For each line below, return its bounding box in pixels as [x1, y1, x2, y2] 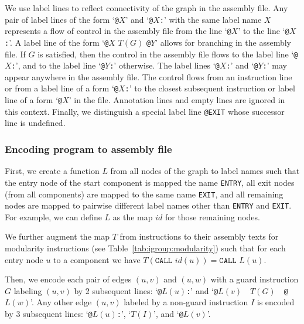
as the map [112, 210, 153, 223]
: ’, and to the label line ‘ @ [11, 59, 105, 71]
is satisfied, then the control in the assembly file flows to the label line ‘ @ [37, 47, 298, 60]
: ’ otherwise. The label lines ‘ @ [110, 59, 220, 71]
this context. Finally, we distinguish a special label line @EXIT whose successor [5, 105, 285, 117]
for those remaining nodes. [165, 210, 260, 223]
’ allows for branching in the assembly [155, 36, 291, 48]
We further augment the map [5, 230, 110, 243]
